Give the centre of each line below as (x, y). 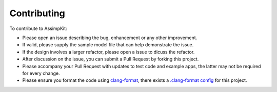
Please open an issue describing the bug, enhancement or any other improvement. (110, 38)
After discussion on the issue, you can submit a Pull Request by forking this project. (111, 59)
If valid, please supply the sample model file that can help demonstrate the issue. (108, 45)
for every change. (41, 73)
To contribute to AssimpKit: (38, 28)
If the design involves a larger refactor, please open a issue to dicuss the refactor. (108, 52)
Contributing (37, 13)
